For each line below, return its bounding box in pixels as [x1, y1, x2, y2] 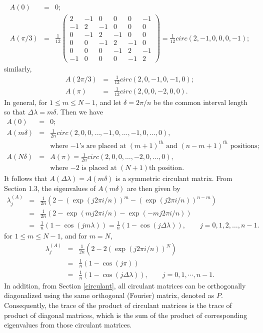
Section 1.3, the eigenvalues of [4, 182, 96, 193]
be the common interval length [153, 96, 247, 107]
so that [4, 106, 25, 117]
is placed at [81, 164, 117, 172]
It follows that [4, 173, 47, 183]
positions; [230, 142, 259, 149]
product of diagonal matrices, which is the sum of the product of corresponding [4, 309, 247, 320]
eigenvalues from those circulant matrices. [4, 319, 132, 330]
